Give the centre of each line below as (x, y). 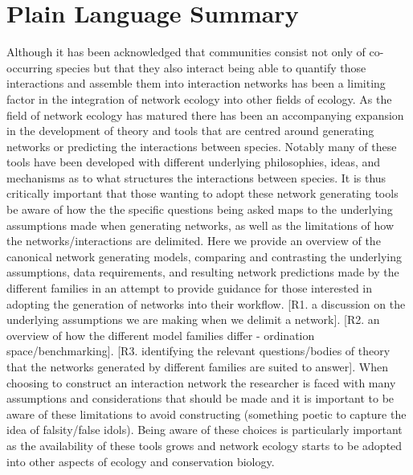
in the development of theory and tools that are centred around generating (190, 131)
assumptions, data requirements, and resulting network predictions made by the (203, 272)
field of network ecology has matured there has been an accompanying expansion (205, 115)
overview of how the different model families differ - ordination (161, 335)
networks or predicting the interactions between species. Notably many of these (202, 146)
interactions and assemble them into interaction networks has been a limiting (196, 83)
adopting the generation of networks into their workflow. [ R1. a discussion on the (206, 303)
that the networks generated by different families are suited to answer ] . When (197, 366)
